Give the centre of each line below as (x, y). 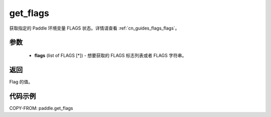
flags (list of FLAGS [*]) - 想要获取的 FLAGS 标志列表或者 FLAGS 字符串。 (110, 55)
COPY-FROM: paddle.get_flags (41, 108)
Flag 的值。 (21, 82)
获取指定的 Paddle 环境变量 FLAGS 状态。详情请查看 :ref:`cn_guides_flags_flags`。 (95, 28)
